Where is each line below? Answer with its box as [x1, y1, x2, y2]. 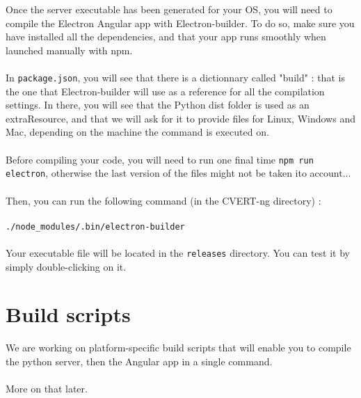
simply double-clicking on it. [6, 259, 127, 273]
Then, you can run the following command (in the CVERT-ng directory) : [6, 193, 321, 207]
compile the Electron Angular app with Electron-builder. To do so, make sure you [6, 15, 355, 30]
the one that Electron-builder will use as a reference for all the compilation [6, 83, 325, 98]
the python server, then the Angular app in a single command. [6, 353, 273, 368]
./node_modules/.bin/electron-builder [6, 221, 185, 232]
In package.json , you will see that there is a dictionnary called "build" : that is [6, 70, 345, 84]
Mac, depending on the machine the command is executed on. [6, 125, 269, 139]
